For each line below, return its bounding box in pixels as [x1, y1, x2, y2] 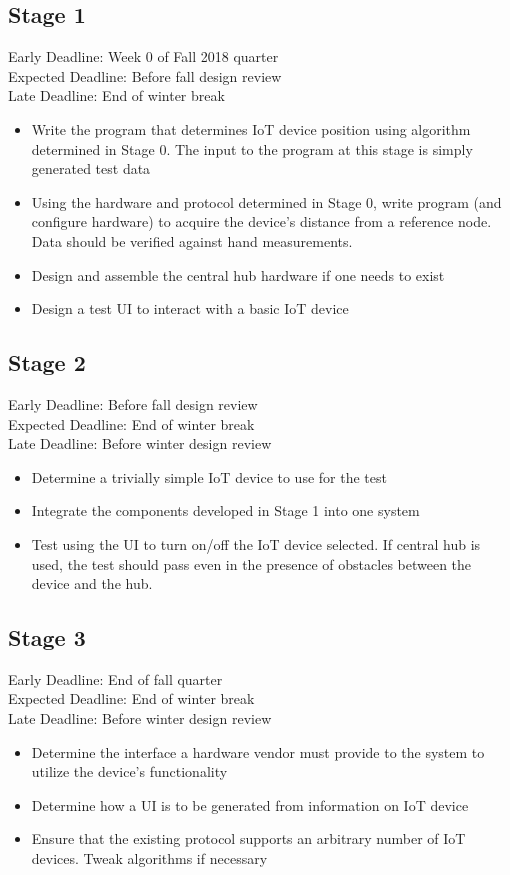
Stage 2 [8, 347, 86, 378]
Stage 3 [8, 622, 86, 653]
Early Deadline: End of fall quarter [8, 668, 223, 689]
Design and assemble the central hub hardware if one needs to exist [31, 264, 445, 285]
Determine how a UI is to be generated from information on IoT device [31, 794, 469, 815]
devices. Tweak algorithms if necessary [31, 848, 268, 869]
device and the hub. [31, 573, 153, 594]
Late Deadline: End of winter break [8, 85, 225, 106]
